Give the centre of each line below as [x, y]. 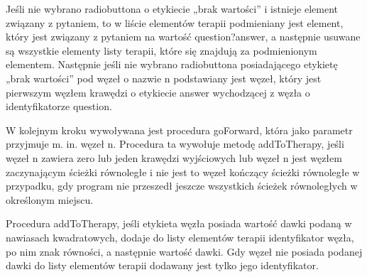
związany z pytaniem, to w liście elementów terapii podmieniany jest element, [175, 22]
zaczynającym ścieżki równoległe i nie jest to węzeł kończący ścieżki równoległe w [183, 172]
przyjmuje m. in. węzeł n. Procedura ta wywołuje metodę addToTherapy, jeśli [175, 144]
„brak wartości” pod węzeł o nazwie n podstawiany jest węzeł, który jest [164, 78]
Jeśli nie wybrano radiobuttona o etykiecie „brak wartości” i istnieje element [172, 9]
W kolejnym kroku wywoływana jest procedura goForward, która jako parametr [179, 130]
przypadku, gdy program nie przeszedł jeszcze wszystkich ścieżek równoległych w [182, 186]
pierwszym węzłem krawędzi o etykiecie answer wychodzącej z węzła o [158, 92]
